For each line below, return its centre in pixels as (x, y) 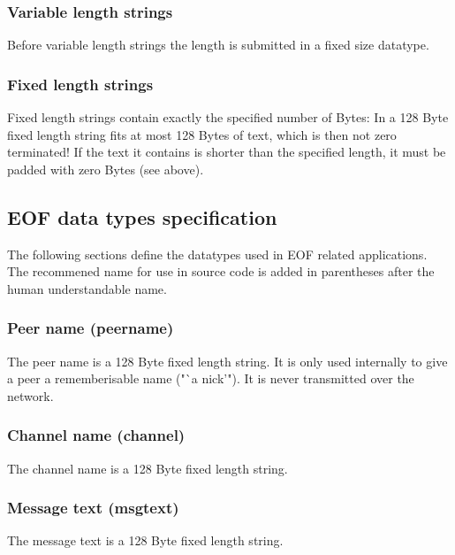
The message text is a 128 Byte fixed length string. (145, 540)
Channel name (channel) (96, 435)
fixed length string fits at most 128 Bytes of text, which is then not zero (202, 134)
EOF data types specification (142, 216)
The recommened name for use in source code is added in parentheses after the (221, 271)
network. (30, 395)
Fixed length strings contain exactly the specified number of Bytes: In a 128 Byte (228, 117)
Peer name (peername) (91, 328)
